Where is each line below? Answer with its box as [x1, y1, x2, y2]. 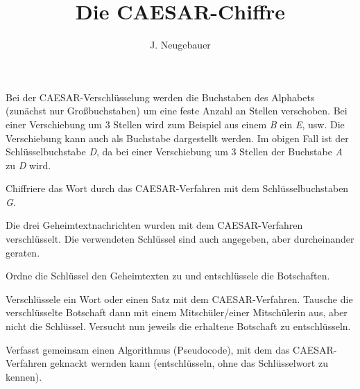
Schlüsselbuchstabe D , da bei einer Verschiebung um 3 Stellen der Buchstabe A [6, 144, 343, 159]
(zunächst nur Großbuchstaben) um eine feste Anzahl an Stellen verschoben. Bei [6, 103, 348, 118]
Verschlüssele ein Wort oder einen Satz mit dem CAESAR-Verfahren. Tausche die [6, 291, 353, 306]
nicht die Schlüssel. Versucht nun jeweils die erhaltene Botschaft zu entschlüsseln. [6, 319, 351, 334]
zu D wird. [6, 157, 51, 172]
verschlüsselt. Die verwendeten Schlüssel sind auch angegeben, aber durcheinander [6, 232, 354, 246]
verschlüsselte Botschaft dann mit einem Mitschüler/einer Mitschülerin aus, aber [6, 305, 348, 320]
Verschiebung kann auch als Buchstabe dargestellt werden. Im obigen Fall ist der [6, 130, 349, 145]
